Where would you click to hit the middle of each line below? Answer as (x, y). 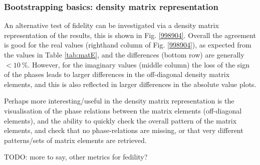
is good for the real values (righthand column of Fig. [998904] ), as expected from (128, 45)
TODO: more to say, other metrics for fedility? (76, 157)
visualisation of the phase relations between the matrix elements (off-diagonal (123, 110)
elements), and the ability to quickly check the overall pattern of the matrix (120, 120)
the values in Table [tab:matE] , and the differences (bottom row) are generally (124, 54)
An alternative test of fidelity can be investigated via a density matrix (111, 25)
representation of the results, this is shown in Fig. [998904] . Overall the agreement (130, 35)
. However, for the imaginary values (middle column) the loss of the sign (139, 64)
